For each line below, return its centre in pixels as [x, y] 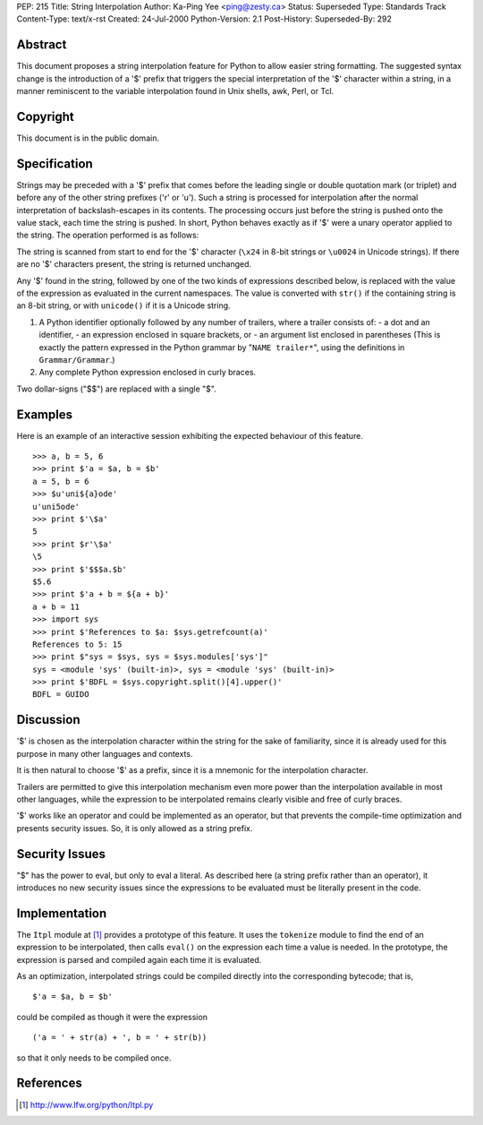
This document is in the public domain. [88, 138]
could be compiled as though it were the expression [112, 1017]
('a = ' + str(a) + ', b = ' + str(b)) [120, 1038]
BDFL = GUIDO [61, 695]
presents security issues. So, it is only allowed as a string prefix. [135, 828]
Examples [45, 414]
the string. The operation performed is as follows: [108, 235]
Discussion [48, 720]
